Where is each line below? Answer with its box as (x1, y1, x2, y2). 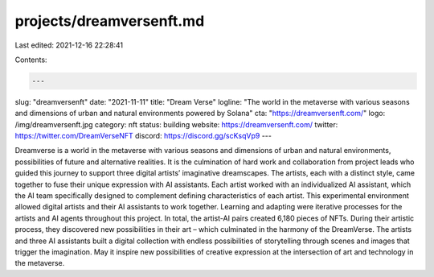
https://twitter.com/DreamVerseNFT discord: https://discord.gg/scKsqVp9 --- (14, 131, 272, 141)
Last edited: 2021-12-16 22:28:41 (14, 40, 124, 50)
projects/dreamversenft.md (14, 12, 205, 30)
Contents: (14, 55, 47, 64)
